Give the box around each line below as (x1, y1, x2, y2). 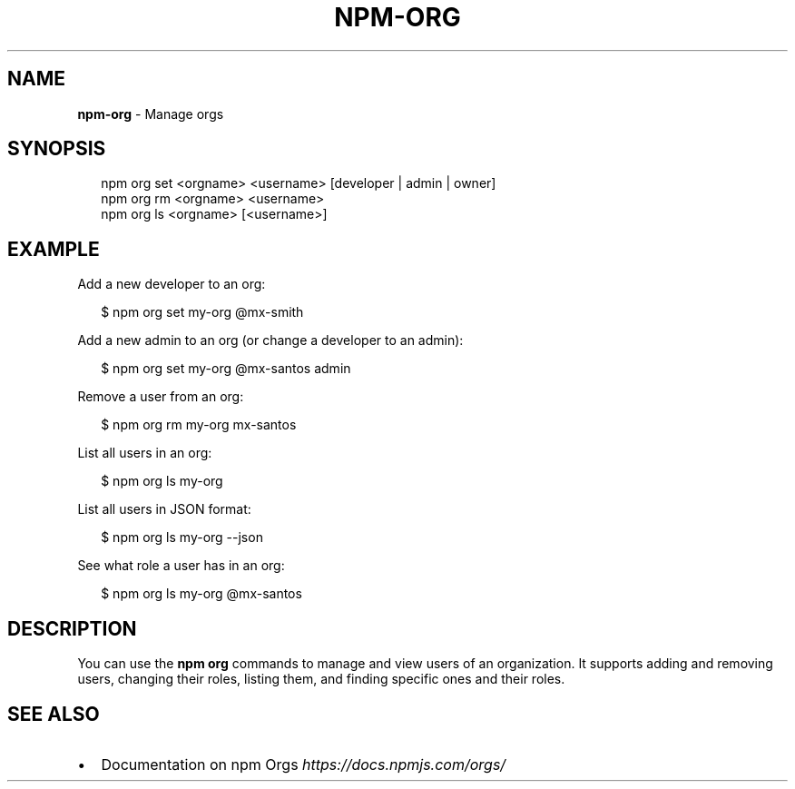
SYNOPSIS (7, 137, 106, 161)
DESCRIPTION (7, 616, 137, 640)
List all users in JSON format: (77, 501, 251, 518)
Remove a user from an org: (77, 389, 244, 405)
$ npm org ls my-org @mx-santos (101, 586, 302, 602)
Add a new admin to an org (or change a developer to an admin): (77, 332, 464, 349)
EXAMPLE (7, 237, 100, 261)
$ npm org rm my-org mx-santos (101, 417, 297, 433)
